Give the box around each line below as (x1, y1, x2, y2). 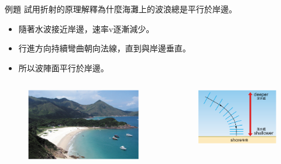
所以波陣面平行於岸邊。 (18, 61, 109, 74)
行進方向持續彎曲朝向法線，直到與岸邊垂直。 (18, 42, 191, 54)
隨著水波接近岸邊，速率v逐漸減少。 (18, 22, 155, 34)
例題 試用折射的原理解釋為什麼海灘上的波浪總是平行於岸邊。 (5, 3, 237, 15)
